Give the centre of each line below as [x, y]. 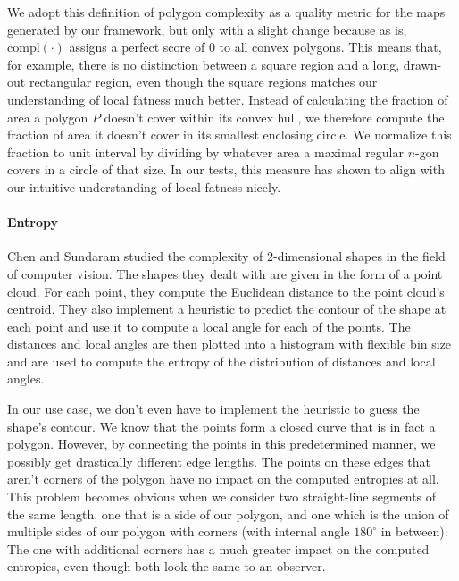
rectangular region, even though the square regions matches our [203, 82]
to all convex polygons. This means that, [330, 47]
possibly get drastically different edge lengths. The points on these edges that [219, 461]
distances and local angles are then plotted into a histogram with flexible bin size [229, 344]
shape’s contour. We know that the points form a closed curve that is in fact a [221, 426]
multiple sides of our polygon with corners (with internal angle [179, 531]
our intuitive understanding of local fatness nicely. [144, 186]
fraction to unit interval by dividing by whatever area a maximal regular [205, 152]
